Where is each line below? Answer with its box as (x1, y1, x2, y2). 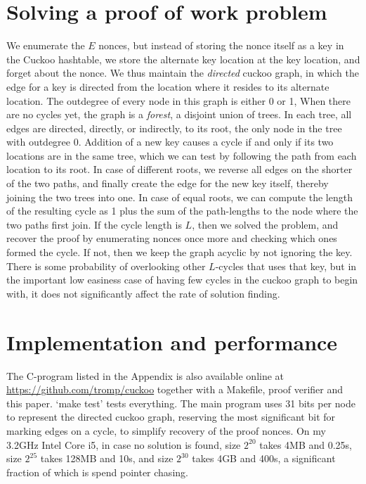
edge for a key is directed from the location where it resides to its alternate (6, 79, 329, 94)
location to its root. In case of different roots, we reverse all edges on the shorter (6, 162, 353, 177)
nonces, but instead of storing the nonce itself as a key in (98, 38, 344, 53)
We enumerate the (6, 38, 85, 53)
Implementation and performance (6, 327, 338, 356)
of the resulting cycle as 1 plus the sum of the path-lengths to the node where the (6, 203, 358, 218)
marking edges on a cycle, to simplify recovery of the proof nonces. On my (6, 423, 326, 438)
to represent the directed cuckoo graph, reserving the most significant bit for (6, 409, 336, 424)
